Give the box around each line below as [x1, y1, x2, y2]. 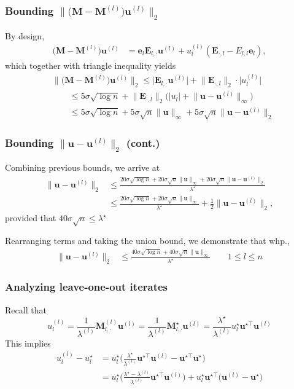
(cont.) [126, 135, 160, 150]
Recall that [5, 303, 47, 316]
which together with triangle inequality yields [5, 59, 176, 71]
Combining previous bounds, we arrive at [5, 161, 160, 174]
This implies [5, 336, 51, 349]
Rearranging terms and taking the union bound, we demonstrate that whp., [5, 234, 290, 247]
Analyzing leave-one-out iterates [5, 279, 168, 294]
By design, [5, 29, 45, 42]
